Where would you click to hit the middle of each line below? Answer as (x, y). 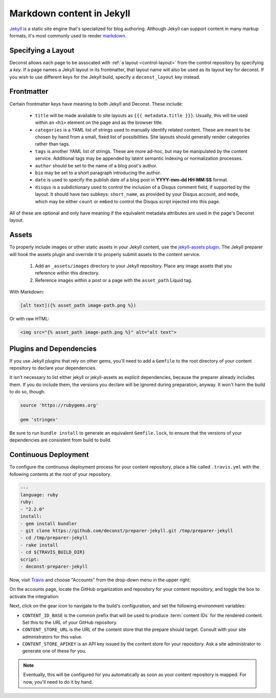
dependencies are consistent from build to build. (61, 440)
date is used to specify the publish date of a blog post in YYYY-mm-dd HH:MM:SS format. (132, 180)
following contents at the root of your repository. (61, 474)
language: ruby (39, 495)
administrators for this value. (52, 637)
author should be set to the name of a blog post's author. (96, 165)
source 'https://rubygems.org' (60, 405)
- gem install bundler (49, 523)
